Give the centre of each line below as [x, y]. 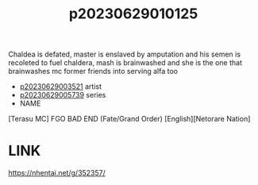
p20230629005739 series [63, 95]
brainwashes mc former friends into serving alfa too [93, 71]
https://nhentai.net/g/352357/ [57, 173]
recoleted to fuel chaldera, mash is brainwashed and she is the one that [125, 63]
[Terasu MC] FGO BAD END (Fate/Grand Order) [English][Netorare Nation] [129, 119]
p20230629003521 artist [60, 87]
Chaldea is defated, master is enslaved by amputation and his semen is [124, 54]
